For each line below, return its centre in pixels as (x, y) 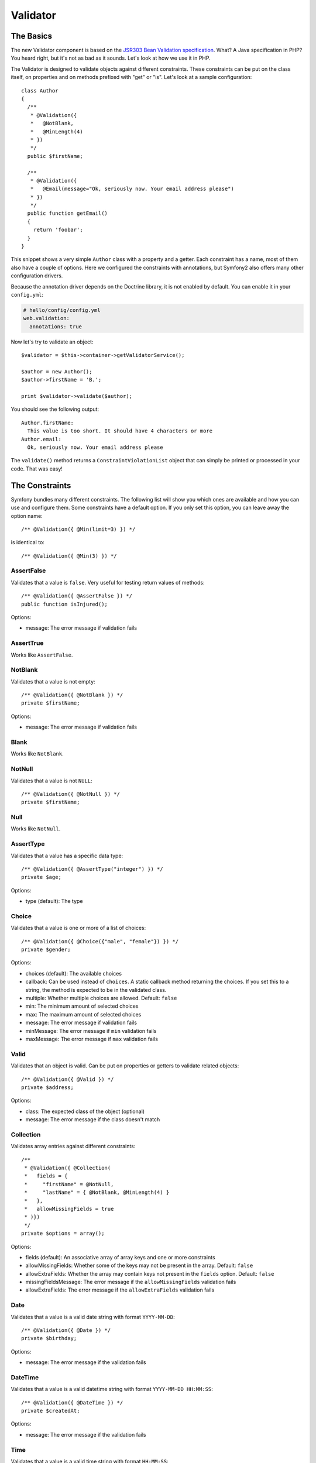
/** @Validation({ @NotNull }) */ (71, 794)
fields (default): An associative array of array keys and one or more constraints (121, 1257)
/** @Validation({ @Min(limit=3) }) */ (78, 529)
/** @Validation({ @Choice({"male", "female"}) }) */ (100, 941)
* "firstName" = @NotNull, (69, 1184)
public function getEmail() (68, 213)
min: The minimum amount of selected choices (82, 1006)
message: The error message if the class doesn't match (93, 1119)
